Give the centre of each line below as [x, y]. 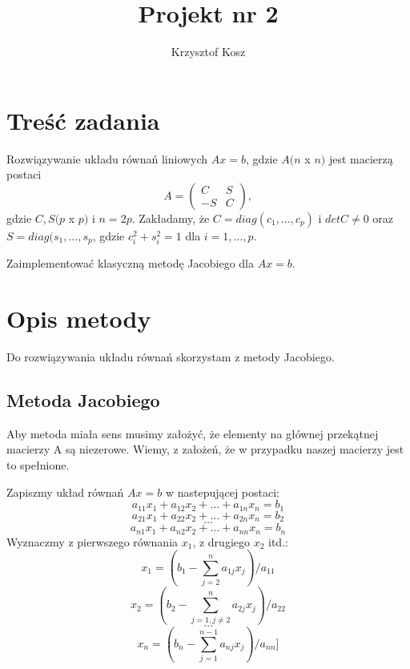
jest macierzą [361, 158]
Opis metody [79, 318]
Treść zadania [83, 120]
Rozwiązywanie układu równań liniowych [107, 158]
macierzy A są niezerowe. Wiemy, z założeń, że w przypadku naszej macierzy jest [205, 449]
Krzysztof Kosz [208, 52]
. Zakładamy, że [171, 218]
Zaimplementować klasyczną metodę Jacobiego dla [131, 263]
